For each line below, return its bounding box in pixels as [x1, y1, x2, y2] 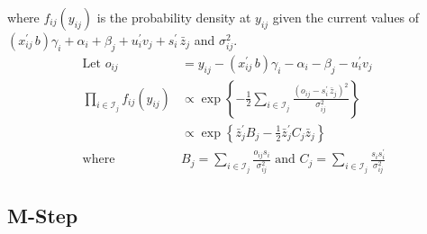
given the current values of [272, 8, 420, 26]
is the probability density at [96, 8, 251, 26]
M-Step [7, 202, 78, 229]
